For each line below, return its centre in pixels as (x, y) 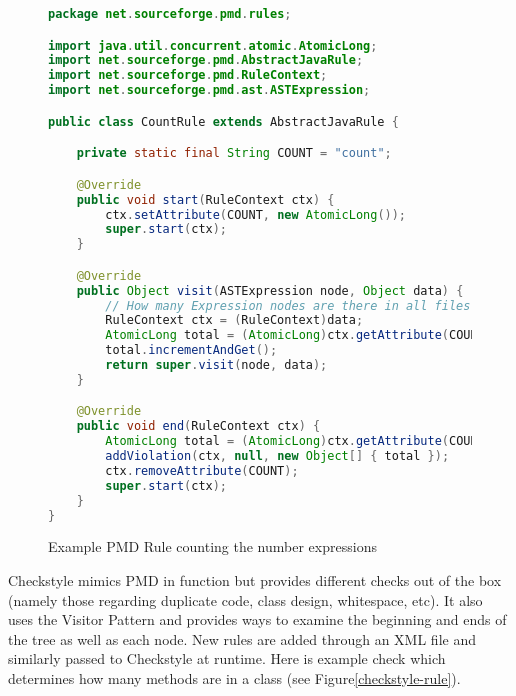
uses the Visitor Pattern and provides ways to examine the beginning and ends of (257, 619)
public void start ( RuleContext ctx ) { (205, 199)
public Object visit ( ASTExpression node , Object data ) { (270, 290)
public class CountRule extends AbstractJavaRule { (223, 121)
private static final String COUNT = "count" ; (234, 153)
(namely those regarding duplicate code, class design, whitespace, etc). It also (245, 599)
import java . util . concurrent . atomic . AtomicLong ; (213, 45)
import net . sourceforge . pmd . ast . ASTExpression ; (209, 90)
